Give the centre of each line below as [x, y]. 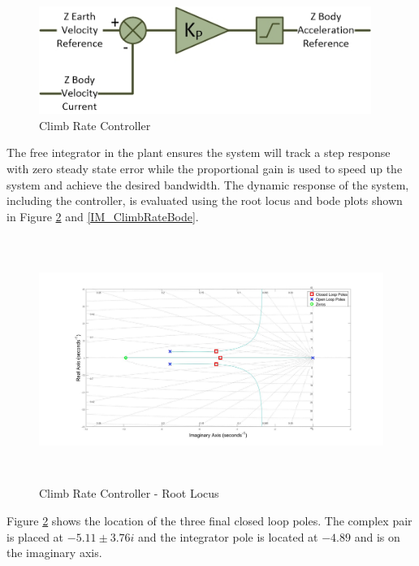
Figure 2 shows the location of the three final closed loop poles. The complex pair [209, 520]
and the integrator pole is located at [228, 536]
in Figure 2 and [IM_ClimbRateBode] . [103, 216]
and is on [377, 536]
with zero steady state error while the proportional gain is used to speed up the [205, 169]
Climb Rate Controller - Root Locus [129, 493]
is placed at [35, 536]
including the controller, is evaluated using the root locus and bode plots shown [205, 200]
